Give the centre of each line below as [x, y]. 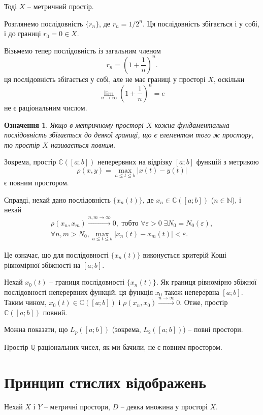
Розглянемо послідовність [44, 23]
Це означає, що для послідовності [56, 255]
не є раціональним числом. [46, 107]
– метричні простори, [77, 406]
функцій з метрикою [227, 162]
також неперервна [192, 292]
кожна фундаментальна [192, 124]
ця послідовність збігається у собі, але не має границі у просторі [105, 79]
